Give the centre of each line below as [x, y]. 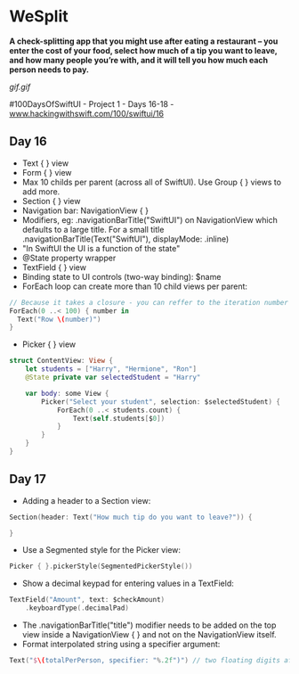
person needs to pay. [49, 70]
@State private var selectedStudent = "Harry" [113, 377]
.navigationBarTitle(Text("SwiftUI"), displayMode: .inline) [125, 239]
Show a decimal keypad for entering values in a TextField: [128, 584]
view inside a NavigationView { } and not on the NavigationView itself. [149, 635]
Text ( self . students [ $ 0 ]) [119, 418]
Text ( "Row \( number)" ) [59, 319]
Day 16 [28, 141]
